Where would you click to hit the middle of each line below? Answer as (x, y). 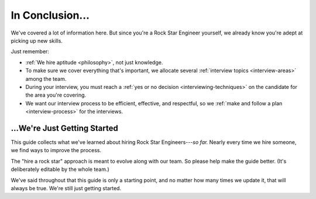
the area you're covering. (56, 95)
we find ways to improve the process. (56, 150)
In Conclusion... (50, 15)
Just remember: (30, 52)
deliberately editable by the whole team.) (60, 169)
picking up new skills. (37, 40)
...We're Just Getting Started (64, 128)
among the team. (46, 78)
